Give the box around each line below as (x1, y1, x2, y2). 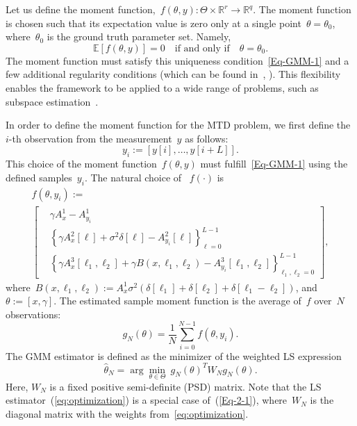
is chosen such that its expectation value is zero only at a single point (6, 15, 301, 30)
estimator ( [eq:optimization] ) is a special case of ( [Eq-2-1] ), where (6, 393, 288, 407)
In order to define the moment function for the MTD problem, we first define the (6, 117, 351, 132)
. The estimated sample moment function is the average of (53, 293, 301, 308)
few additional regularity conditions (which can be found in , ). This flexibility (6, 67, 341, 81)
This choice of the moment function (6, 156, 157, 171)
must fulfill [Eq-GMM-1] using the (200, 156, 348, 171)
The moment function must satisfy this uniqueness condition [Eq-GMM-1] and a (6, 53, 349, 67)
